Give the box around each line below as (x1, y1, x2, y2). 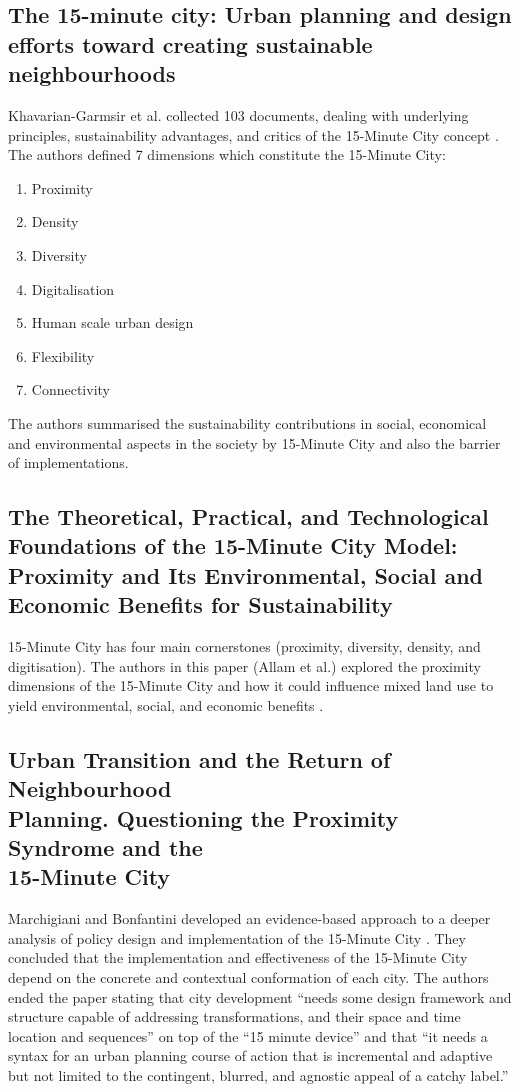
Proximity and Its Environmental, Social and (8, 559, 484, 590)
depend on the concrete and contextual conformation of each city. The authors (8, 967, 489, 987)
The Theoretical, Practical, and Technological (8, 501, 489, 532)
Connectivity (31, 379, 110, 400)
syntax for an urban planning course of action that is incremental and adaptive (8, 1045, 493, 1066)
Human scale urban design (31, 312, 194, 333)
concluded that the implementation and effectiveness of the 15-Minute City (8, 947, 468, 968)
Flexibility (31, 345, 95, 366)
